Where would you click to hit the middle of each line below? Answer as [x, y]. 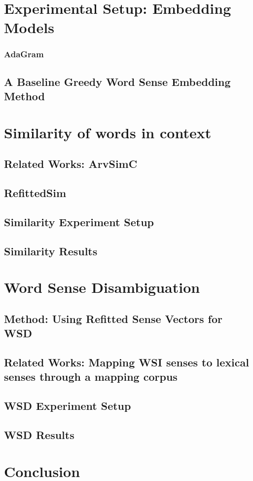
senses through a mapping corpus [91, 377]
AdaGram [24, 54]
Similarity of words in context [108, 132]
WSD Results [39, 434]
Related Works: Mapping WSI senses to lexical [126, 362]
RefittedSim [35, 193]
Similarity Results [51, 251]
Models [29, 27]
